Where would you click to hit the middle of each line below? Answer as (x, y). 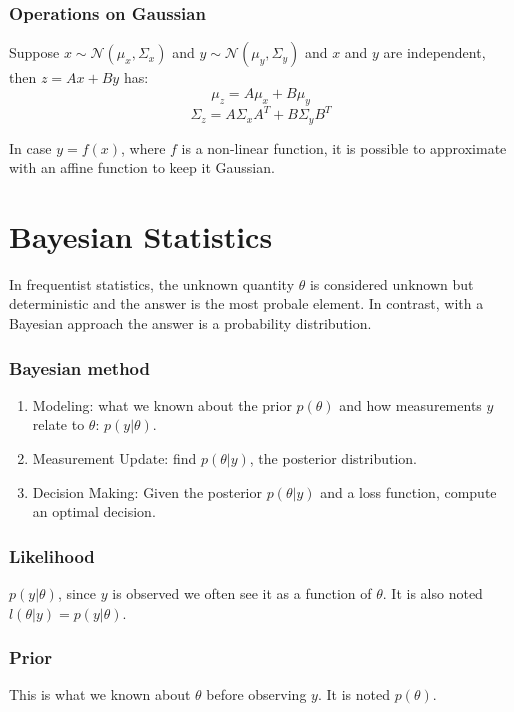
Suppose (34, 52)
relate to (58, 424)
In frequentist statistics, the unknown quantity (152, 283)
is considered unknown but (391, 283)
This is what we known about (100, 694)
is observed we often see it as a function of (242, 593)
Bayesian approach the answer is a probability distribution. (190, 323)
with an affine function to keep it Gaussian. (142, 167)
